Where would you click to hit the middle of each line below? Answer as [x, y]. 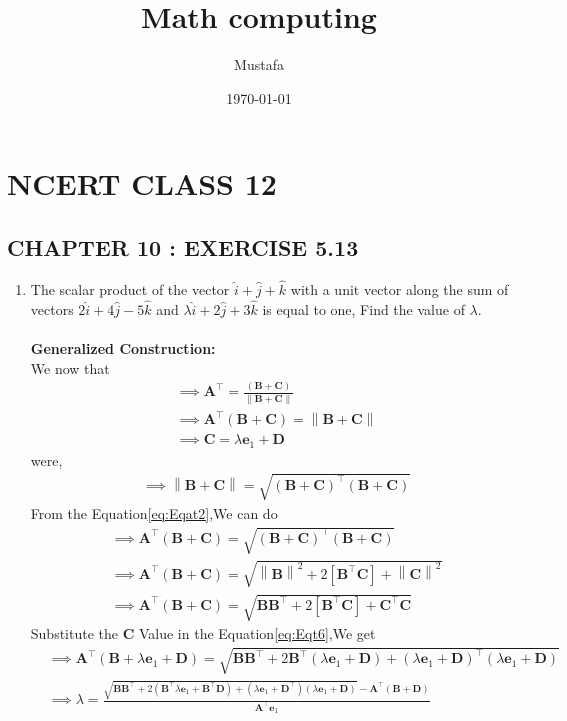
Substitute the [74, 633]
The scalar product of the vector [130, 288]
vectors [52, 308]
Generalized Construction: [123, 347]
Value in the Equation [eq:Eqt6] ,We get [257, 633]
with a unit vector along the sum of [399, 288]
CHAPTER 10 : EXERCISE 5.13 [183, 246]
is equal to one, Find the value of [363, 308]
